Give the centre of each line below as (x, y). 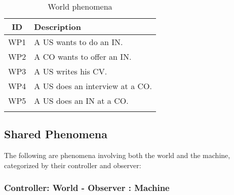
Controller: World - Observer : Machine (87, 188)
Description (57, 27)
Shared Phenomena (56, 134)
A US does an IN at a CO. (81, 101)
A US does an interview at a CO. (93, 86)
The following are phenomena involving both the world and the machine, (117, 155)
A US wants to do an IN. (79, 42)
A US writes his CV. (71, 71)
